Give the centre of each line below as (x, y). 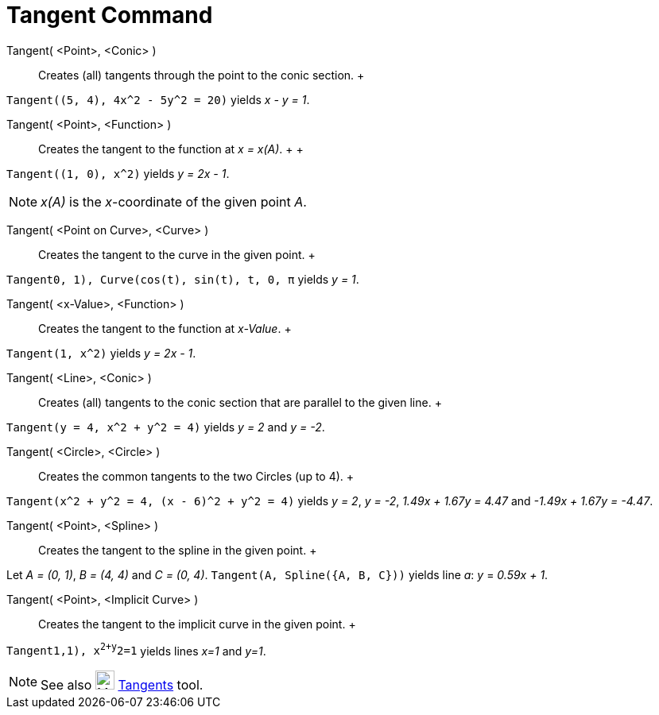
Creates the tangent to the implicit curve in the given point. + (197, 624)
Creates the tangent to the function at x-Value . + (165, 328)
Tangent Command (110, 15)
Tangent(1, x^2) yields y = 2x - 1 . (101, 353)
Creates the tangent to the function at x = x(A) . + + (171, 149)
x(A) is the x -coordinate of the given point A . (174, 201)
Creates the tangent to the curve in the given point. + (177, 254)
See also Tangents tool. (122, 685)
